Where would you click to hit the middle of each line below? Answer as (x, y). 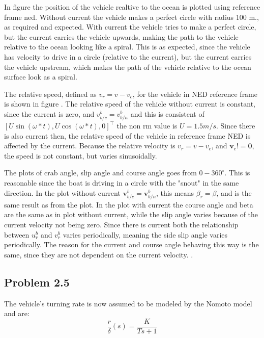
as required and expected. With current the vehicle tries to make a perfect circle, (130, 27)
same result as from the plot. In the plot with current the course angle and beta (129, 204)
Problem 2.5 (37, 282)
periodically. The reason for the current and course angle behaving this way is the (131, 244)
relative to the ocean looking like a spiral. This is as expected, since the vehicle (127, 47)
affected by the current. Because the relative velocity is (90, 146)
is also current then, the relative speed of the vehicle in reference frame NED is (127, 135)
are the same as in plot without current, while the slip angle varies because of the (131, 214)
